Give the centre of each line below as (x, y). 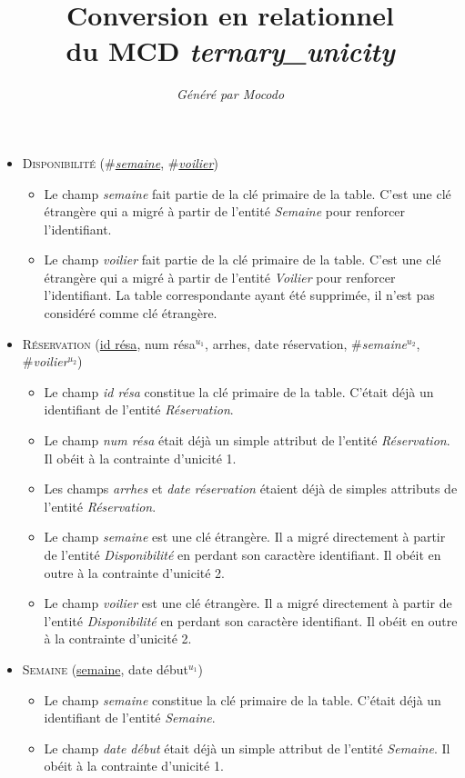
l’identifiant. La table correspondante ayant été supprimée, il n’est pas (239, 295)
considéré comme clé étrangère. (131, 313)
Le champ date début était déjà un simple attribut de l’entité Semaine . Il (247, 748)
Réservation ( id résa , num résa (109, 343)
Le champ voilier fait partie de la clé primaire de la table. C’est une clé (243, 259)
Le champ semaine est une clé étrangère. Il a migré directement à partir (245, 537)
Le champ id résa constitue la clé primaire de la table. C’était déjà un (239, 391)
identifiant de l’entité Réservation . (139, 409)
